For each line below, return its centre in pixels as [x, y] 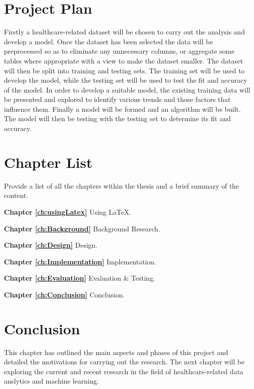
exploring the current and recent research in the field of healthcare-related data [124, 371]
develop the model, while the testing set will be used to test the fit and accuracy [126, 80]
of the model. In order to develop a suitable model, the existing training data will [127, 89]
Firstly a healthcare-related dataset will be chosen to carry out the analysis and [125, 32]
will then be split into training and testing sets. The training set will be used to [124, 70]
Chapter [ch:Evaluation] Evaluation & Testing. [80, 278]
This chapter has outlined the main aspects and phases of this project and [116, 352]
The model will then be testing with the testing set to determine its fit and [117, 118]
